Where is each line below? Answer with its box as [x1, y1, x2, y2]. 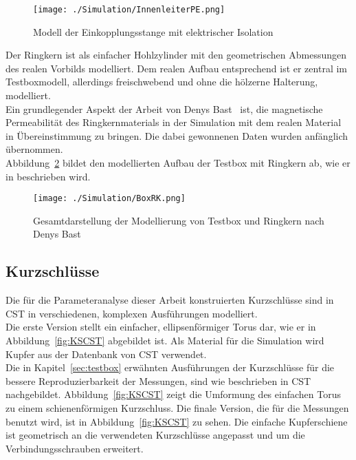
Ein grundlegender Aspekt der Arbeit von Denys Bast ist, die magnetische [5, 101, 323, 116]
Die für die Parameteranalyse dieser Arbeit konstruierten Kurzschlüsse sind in [5, 293, 334, 307]
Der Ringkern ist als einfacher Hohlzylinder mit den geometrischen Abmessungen [5, 48, 347, 62]
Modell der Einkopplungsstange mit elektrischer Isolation [33, 24, 274, 39]
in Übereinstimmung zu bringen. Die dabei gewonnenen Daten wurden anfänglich [5, 128, 348, 143]
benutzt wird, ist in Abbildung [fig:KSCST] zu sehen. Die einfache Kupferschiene [5, 414, 348, 428]
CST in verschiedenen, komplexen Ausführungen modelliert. [5, 306, 258, 320]
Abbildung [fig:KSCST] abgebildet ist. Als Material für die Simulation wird [5, 333, 324, 348]
